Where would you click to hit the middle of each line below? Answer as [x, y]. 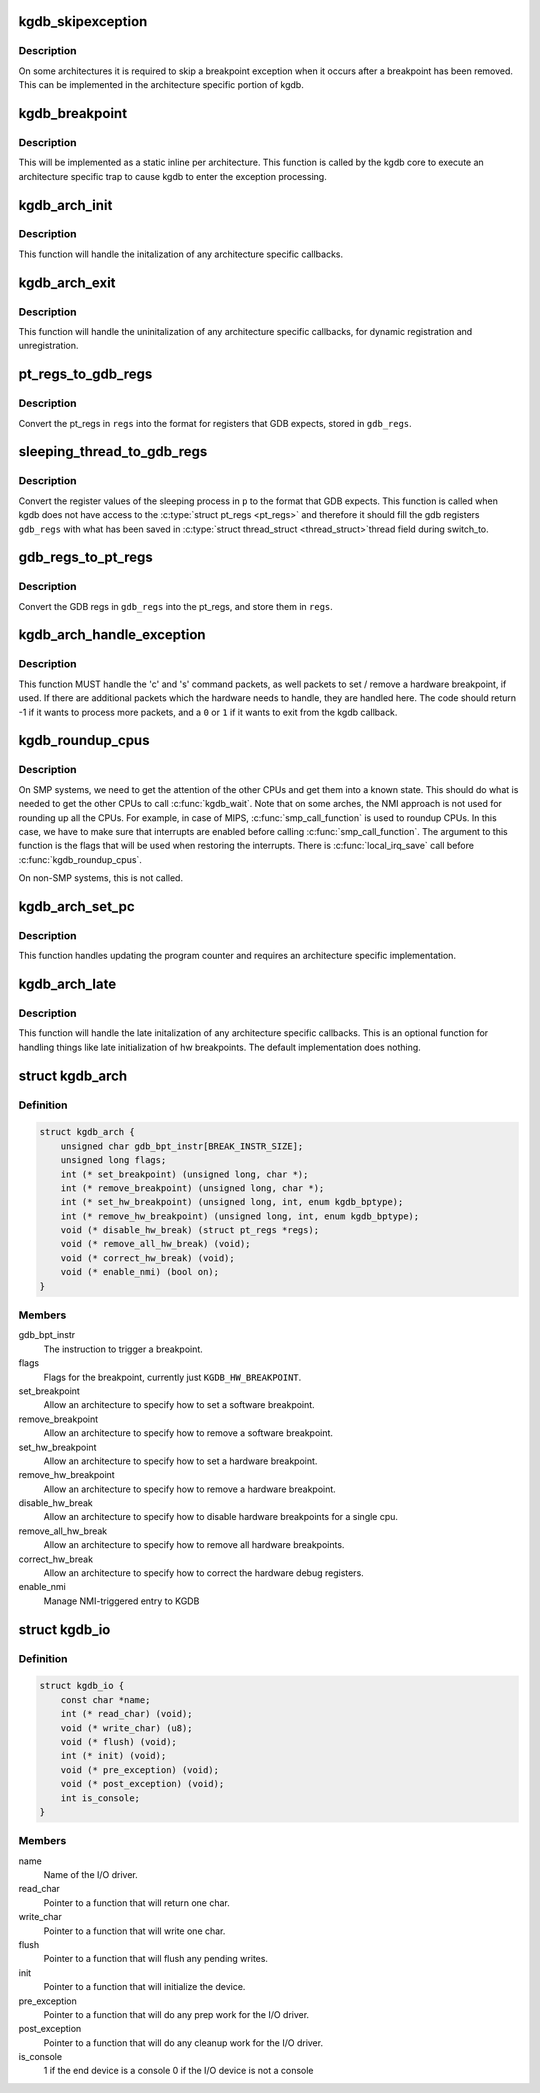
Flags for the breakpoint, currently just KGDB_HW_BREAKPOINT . [172, 1377]
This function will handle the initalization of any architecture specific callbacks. [181, 254]
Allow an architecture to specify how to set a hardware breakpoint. [180, 1461]
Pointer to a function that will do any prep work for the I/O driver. [176, 2014]
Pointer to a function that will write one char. [134, 1931]
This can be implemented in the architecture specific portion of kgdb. [161, 85]
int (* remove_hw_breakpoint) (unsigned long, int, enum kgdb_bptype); [240, 1216]
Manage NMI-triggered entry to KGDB [121, 1601]
